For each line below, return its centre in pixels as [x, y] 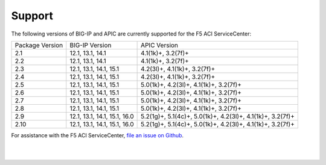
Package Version [39, 45]
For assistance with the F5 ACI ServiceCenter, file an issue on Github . [97, 135]
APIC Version [159, 45]
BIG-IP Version [91, 45]
